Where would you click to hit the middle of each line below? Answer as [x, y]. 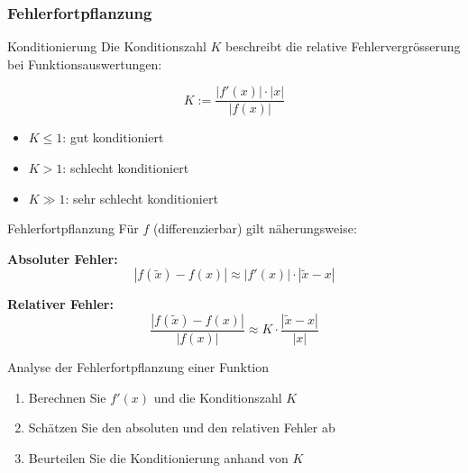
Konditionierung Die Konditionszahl [107, 46]
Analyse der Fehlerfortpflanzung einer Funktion [138, 367]
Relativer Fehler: [60, 304]
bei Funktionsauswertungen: [85, 64]
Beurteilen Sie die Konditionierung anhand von [158, 457]
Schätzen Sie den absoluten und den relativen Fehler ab [182, 428]
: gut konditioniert [113, 137]
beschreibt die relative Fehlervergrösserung [343, 46]
